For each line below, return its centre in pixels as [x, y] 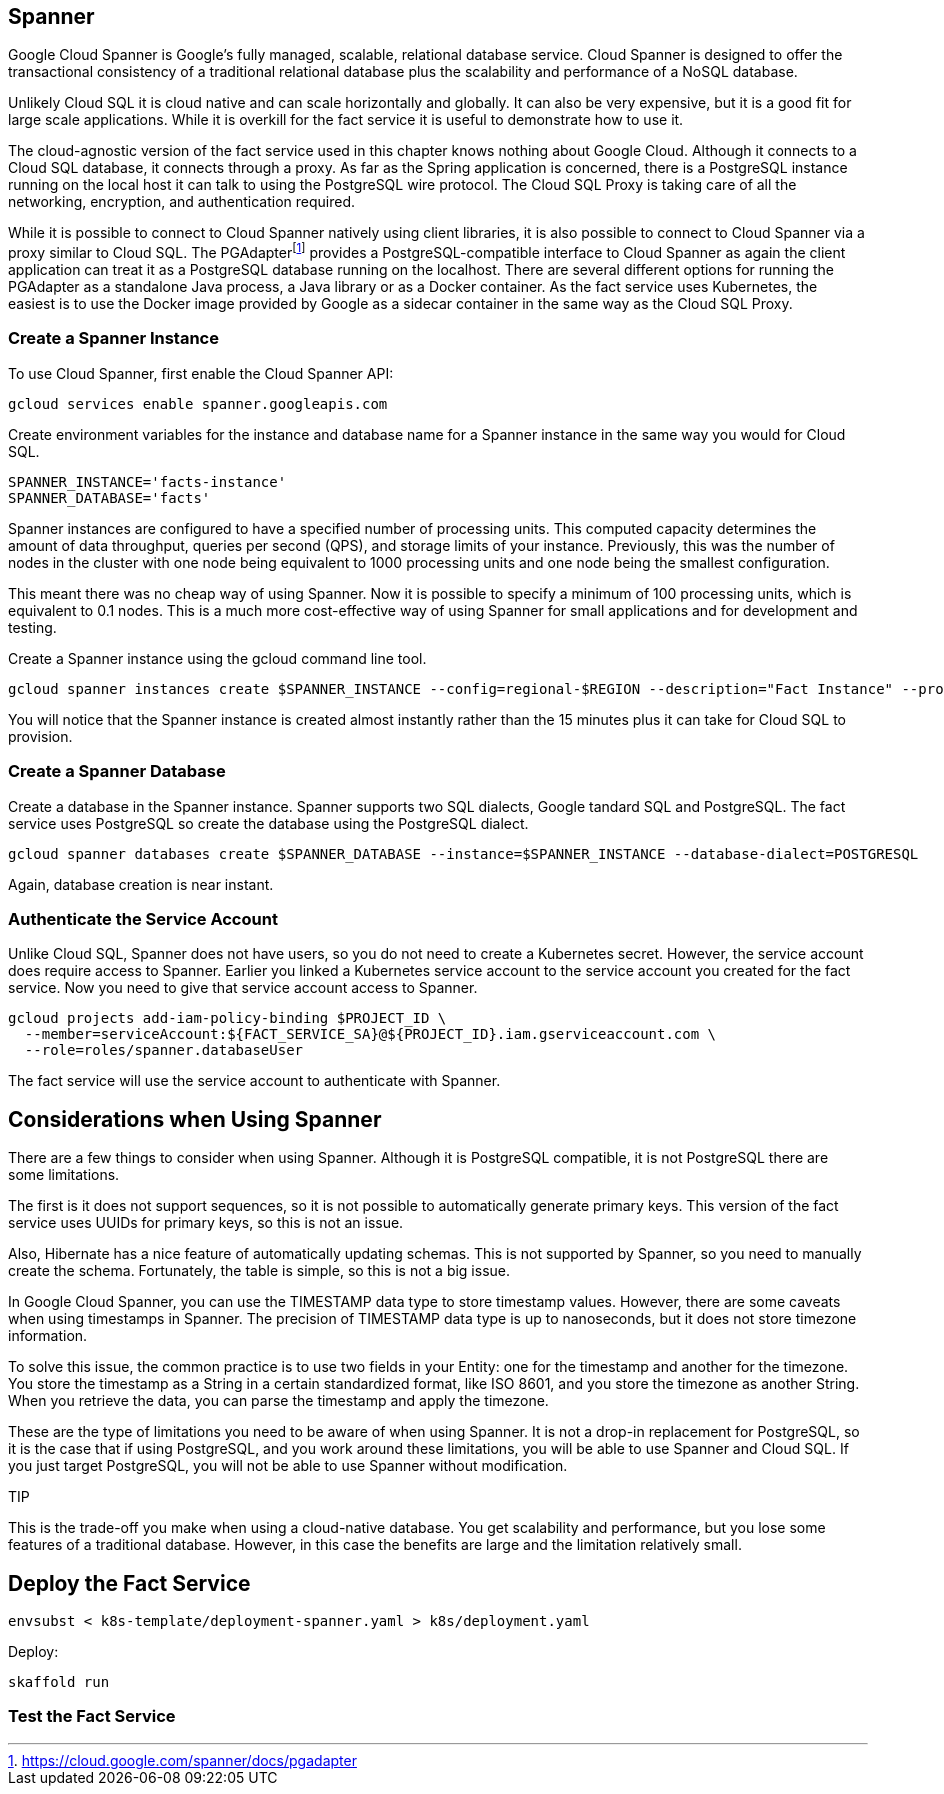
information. [48, 1336]
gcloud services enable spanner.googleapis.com [198, 403]
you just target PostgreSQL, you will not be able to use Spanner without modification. [288, 1466]
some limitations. [64, 1175]
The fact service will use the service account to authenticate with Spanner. [254, 1081]
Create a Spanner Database [117, 771]
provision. [40, 736]
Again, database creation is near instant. [141, 884]
